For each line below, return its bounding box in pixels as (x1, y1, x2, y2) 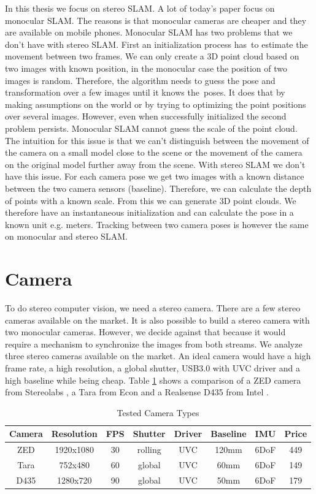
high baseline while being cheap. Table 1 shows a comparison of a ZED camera (5, 373, 301, 386)
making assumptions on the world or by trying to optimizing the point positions (5, 97, 306, 110)
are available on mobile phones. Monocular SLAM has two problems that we (5, 26, 293, 39)
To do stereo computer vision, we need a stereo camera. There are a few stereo (5, 302, 301, 314)
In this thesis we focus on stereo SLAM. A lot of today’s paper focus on (5, 2, 275, 14)
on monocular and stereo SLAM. (5, 230, 128, 243)
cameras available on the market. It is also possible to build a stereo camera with (5, 313, 310, 326)
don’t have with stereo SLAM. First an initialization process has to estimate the (5, 37, 308, 50)
